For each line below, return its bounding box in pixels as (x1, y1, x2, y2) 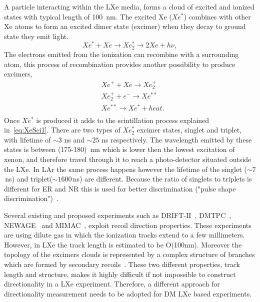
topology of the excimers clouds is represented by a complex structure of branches (4, 249, 255, 259)
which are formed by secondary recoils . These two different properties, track (4, 258, 240, 269)
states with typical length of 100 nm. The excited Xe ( (4, 11, 172, 21)
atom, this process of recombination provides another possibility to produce (4, 58, 235, 69)
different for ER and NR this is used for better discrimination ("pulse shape (4, 183, 236, 193)
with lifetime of (4, 134, 51, 144)
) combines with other (183, 11, 251, 21)
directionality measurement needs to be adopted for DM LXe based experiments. (4, 288, 252, 298)
